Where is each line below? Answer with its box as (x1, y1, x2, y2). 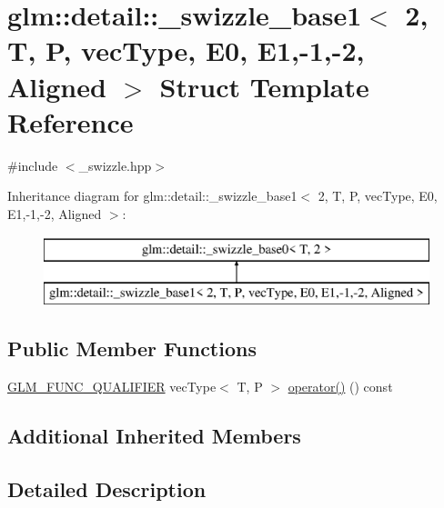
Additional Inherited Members (7, 421, 301, 449)
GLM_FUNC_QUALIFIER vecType (7, 376, 217, 395)
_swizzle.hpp (78, 155, 152, 174)
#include (7, 155, 58, 174)
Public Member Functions (7, 334, 257, 363)
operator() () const (288, 376, 393, 395)
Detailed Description (7, 474, 207, 503)
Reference (7, 103, 134, 140)
